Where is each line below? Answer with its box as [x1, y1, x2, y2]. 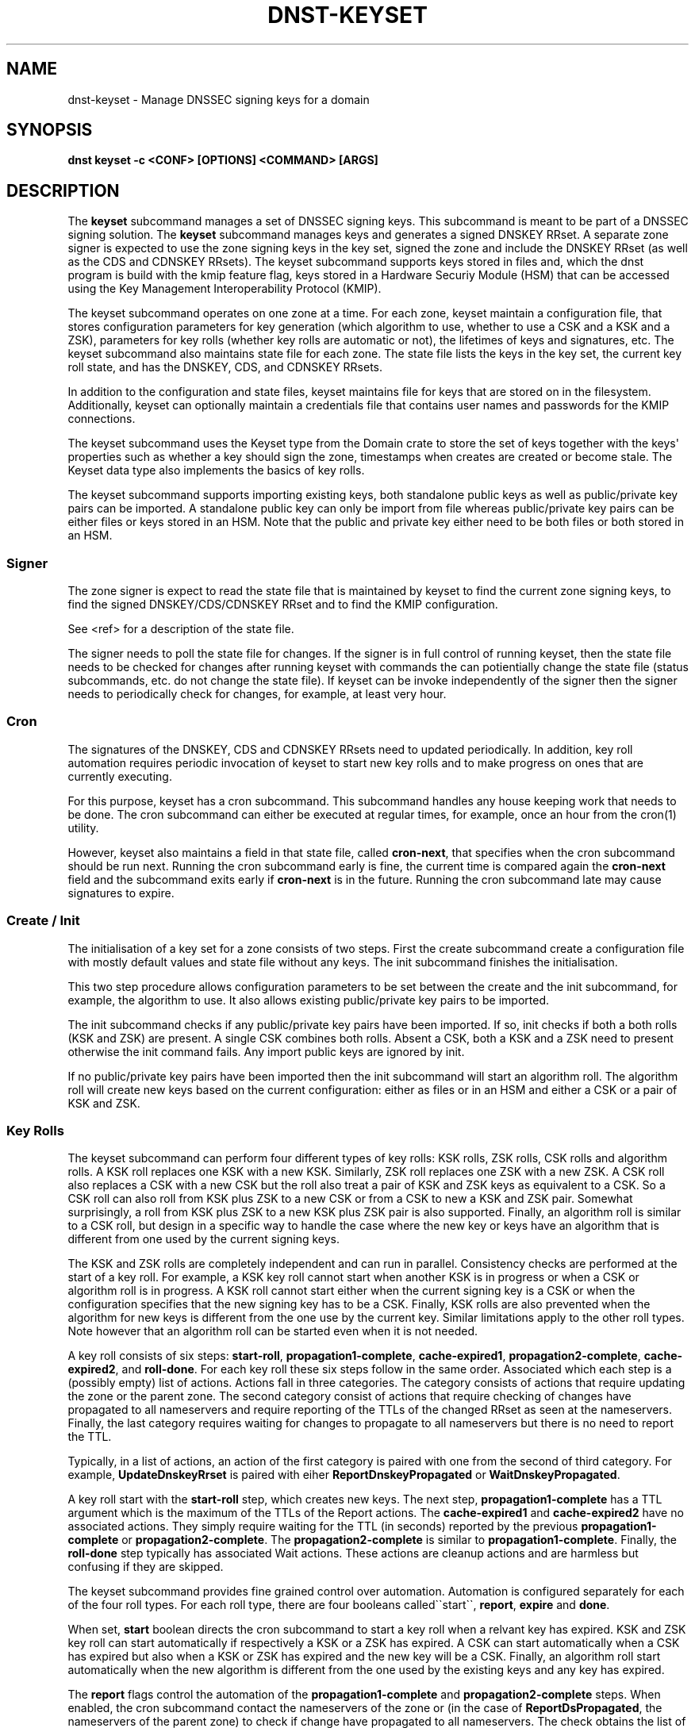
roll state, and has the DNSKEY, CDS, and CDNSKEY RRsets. [67, 360, 383, 374]
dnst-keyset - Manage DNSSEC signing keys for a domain [67, 92, 370, 106]
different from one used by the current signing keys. [67, 1232, 340, 1246]
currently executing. [67, 769, 172, 783]
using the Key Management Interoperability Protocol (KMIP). [67, 282, 382, 296]
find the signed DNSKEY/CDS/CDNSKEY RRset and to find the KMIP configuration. [67, 597, 498, 612]
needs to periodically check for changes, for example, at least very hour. [67, 687, 447, 701]
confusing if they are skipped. [67, 1560, 224, 1574]
